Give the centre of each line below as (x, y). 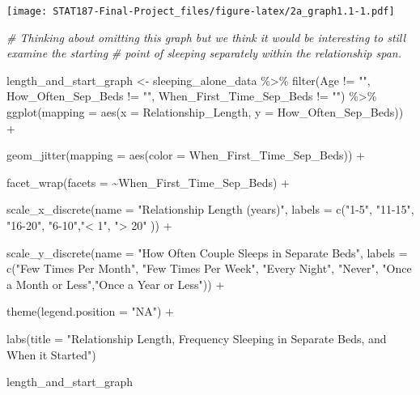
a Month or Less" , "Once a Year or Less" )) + (116, 284)
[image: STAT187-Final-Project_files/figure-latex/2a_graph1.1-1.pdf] (201, 11)
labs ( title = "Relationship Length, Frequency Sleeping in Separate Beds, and (197, 338)
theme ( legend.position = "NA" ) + (90, 311)
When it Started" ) (51, 354)
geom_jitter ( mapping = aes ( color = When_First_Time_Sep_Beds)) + (186, 155)
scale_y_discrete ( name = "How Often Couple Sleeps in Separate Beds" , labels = (207, 252)
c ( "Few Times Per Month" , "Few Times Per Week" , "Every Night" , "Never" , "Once (209, 268)
